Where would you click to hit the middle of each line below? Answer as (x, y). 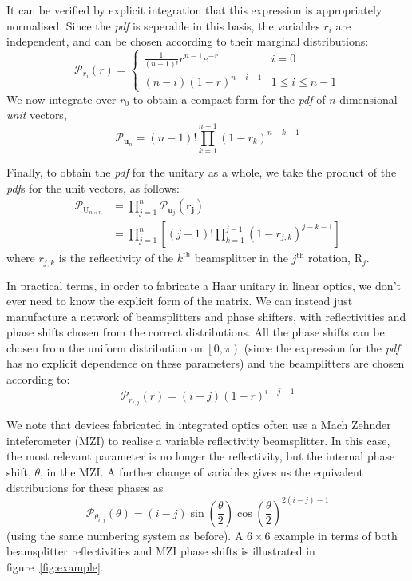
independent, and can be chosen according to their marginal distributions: (188, 41)
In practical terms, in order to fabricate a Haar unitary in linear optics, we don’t (204, 285)
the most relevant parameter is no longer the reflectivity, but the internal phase (201, 456)
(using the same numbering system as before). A (125, 535)
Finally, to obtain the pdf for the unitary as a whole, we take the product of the (202, 172)
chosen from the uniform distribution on (105, 347)
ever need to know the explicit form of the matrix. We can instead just (180, 301)
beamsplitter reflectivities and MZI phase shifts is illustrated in (161, 551)
